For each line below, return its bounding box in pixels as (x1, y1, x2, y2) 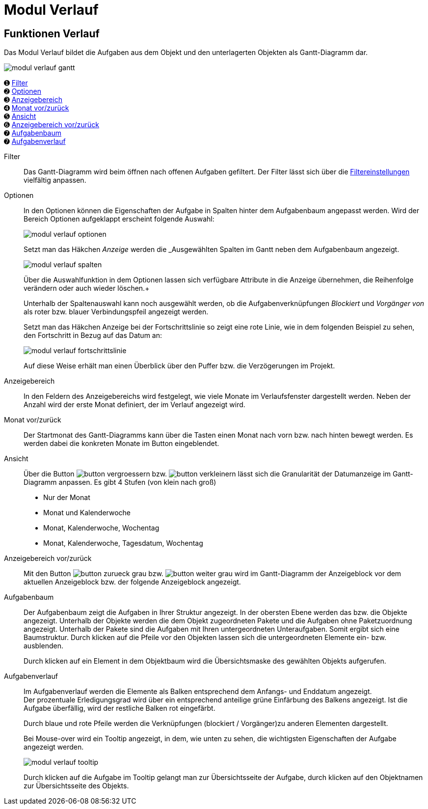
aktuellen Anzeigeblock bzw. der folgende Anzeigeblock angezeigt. (24, 578, 241, 586)
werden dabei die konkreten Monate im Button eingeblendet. (24, 439, 219, 448)
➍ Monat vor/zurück (4, 104, 69, 112)
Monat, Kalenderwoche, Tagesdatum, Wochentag (43, 539, 203, 548)
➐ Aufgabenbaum (4, 129, 61, 138)
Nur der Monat (43, 493, 90, 502)
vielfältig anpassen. (24, 176, 86, 185)
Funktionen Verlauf (4, 27, 100, 40)
